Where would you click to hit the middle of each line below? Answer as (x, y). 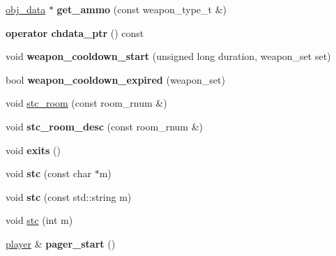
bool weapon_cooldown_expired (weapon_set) (115, 79)
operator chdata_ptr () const (75, 32)
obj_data (26, 9)
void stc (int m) (39, 220)
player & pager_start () (61, 243)
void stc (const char (48, 173)
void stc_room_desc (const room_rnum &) (104, 126)
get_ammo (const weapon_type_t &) (142, 9)
